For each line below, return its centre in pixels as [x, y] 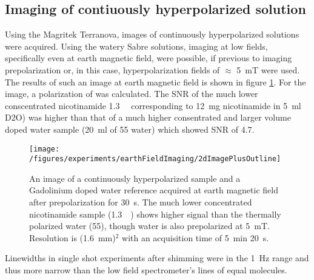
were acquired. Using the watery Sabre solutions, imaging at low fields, [136, 46]
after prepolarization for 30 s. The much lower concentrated [141, 202]
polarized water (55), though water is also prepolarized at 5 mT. [150, 226]
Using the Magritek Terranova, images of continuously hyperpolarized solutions [152, 34]
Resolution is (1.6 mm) [72, 237]
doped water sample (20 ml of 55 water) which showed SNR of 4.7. [130, 129]
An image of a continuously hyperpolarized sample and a [135, 178]
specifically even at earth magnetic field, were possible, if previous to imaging [149, 58]
